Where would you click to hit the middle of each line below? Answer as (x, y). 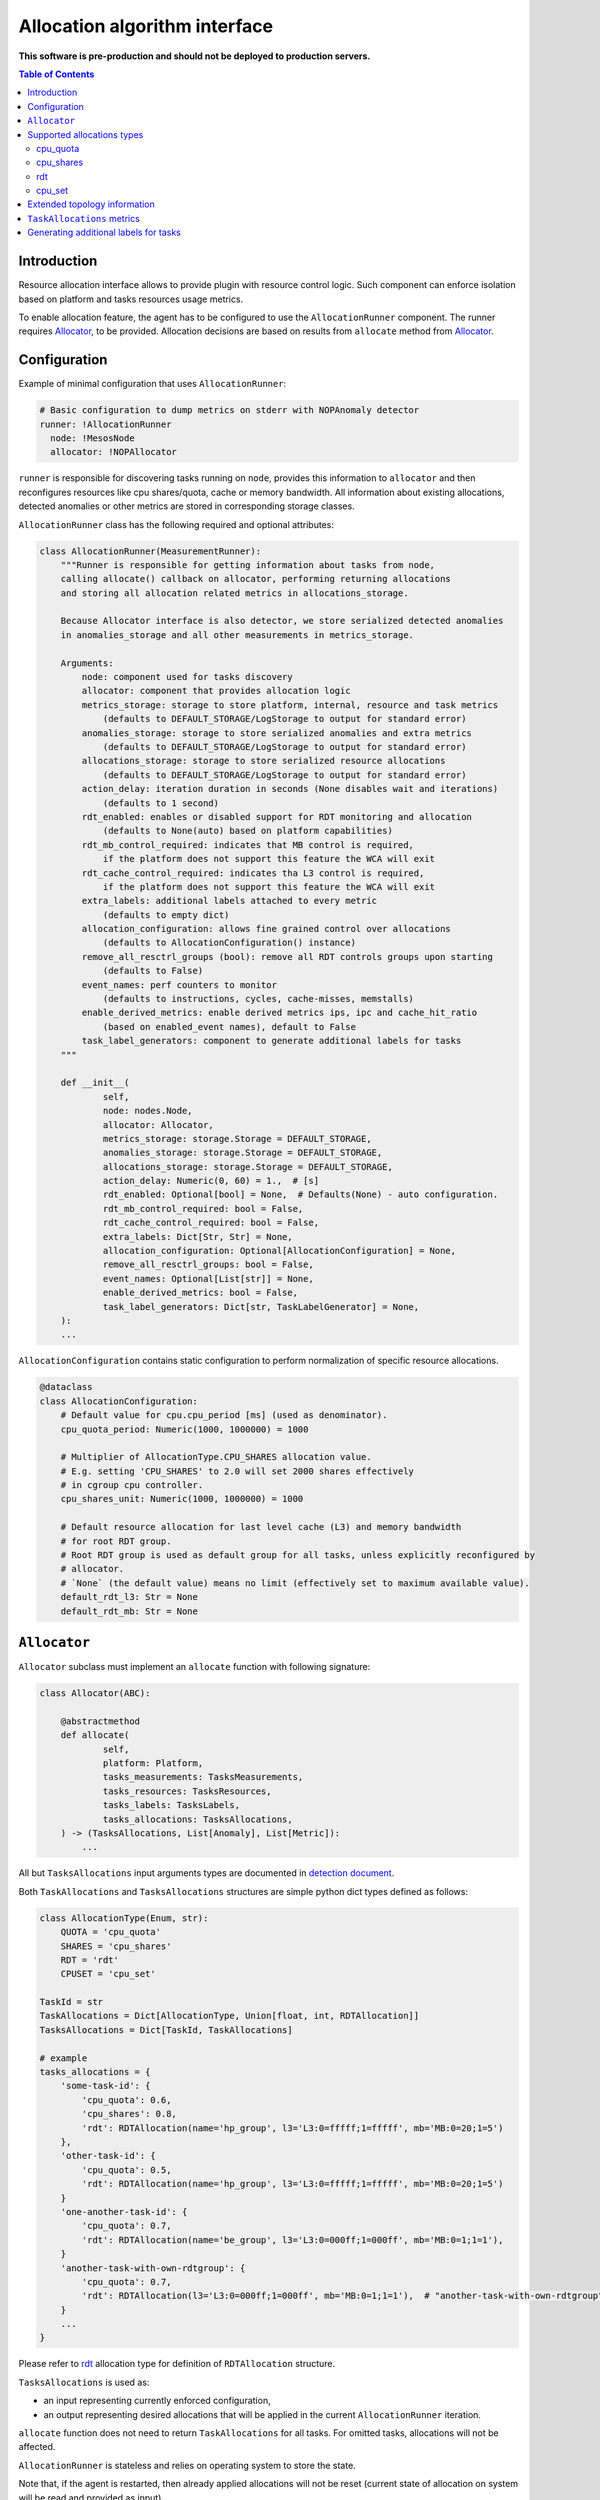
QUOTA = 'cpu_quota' (111, 1932)
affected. (37, 2447)
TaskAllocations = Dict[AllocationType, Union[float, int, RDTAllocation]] (229, 2016)
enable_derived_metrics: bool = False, (200, 1293)
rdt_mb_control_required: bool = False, (203, 1208)
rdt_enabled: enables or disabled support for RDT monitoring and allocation (276, 816)
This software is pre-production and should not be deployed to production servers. (194, 56)
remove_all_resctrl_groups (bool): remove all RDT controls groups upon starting (287, 956)
